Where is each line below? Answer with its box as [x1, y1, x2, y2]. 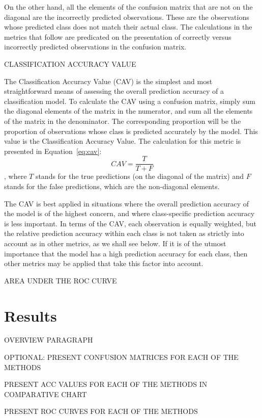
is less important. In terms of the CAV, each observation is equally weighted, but [4, 218, 256, 228]
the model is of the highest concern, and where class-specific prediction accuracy [4, 208, 255, 219]
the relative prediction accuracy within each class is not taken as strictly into [4, 228, 244, 239]
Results [4, 305, 57, 326]
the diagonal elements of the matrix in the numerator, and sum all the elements [4, 106, 253, 116]
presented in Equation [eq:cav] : [4, 145, 102, 156]
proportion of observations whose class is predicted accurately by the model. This [4, 125, 258, 136]
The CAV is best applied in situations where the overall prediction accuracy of [4, 198, 249, 208]
